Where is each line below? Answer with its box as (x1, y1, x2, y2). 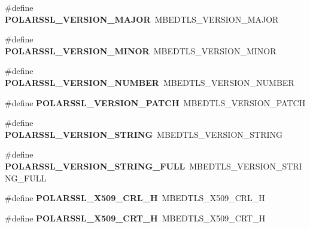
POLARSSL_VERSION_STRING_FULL (5, 159, 186, 172)
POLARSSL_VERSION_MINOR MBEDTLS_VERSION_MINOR (5, 44, 276, 57)
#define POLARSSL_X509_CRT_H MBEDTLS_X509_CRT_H (5, 211, 266, 224)
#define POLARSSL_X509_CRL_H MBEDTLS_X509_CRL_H (5, 192, 265, 204)
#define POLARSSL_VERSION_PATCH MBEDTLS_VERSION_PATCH (5, 96, 306, 109)
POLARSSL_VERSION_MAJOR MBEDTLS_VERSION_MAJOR (5, 13, 279, 25)
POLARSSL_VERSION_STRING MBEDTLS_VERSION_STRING (5, 128, 283, 140)
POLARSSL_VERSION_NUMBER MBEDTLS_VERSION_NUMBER (5, 76, 294, 88)
